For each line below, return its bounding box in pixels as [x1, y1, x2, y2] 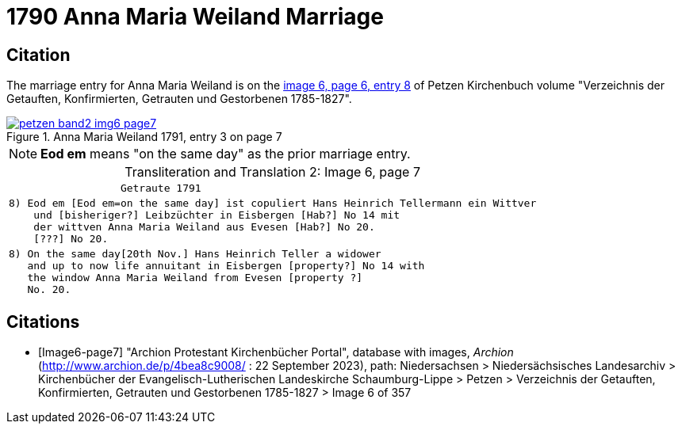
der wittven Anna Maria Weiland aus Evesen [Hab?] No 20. [33, 221, 375, 234]
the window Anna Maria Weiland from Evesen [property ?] [27, 272, 363, 284]
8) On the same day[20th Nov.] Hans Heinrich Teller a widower [9, 248, 381, 261]
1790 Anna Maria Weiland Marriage [6, 3, 384, 30]
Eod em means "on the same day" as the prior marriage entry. [40, 146, 411, 162]
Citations [6, 311, 80, 332]
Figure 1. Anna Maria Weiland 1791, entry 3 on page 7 [6, 130, 282, 144]
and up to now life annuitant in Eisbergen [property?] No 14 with [27, 260, 425, 272]
